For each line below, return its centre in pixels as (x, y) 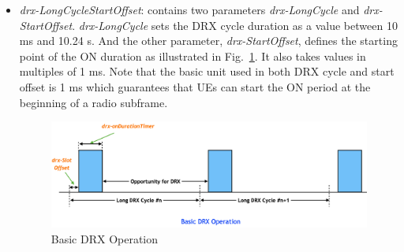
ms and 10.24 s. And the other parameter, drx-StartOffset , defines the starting (208, 41)
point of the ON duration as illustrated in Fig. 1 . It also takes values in (193, 56)
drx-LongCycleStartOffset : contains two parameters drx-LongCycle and (189, 9)
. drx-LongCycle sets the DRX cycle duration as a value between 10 (235, 25)
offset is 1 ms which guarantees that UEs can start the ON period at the (195, 86)
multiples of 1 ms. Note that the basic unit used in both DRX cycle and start (207, 71)
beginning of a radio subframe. (94, 102)
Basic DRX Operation (105, 238)
